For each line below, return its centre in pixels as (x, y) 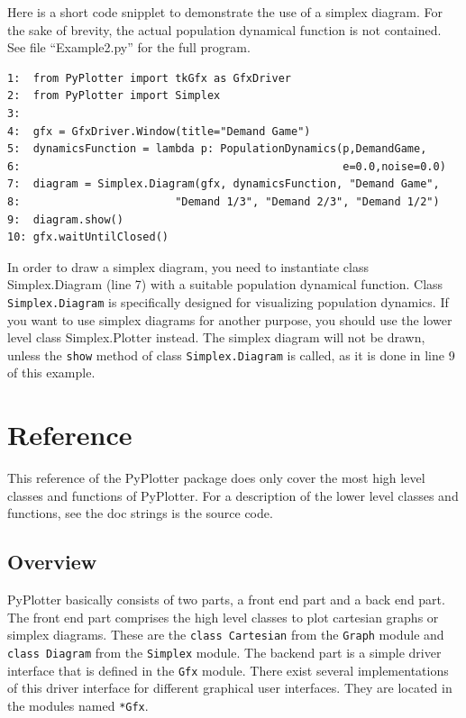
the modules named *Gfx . (78, 705)
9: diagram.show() (65, 219)
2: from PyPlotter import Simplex (114, 96)
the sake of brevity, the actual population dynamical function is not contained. (224, 29)
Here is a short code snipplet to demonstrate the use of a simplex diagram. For (225, 12)
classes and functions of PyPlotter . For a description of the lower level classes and (233, 495)
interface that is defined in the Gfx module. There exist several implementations (228, 670)
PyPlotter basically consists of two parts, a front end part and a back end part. (226, 600)
